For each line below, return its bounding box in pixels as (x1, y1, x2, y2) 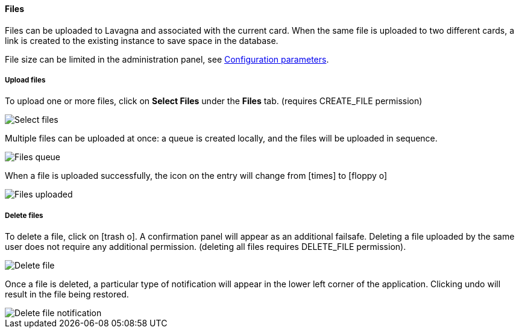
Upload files (5, 76, 46, 84)
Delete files (5, 211, 43, 220)
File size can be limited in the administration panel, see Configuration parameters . (5, 54, 329, 64)
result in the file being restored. (5, 289, 129, 300)
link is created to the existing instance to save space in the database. (5, 35, 278, 46)
